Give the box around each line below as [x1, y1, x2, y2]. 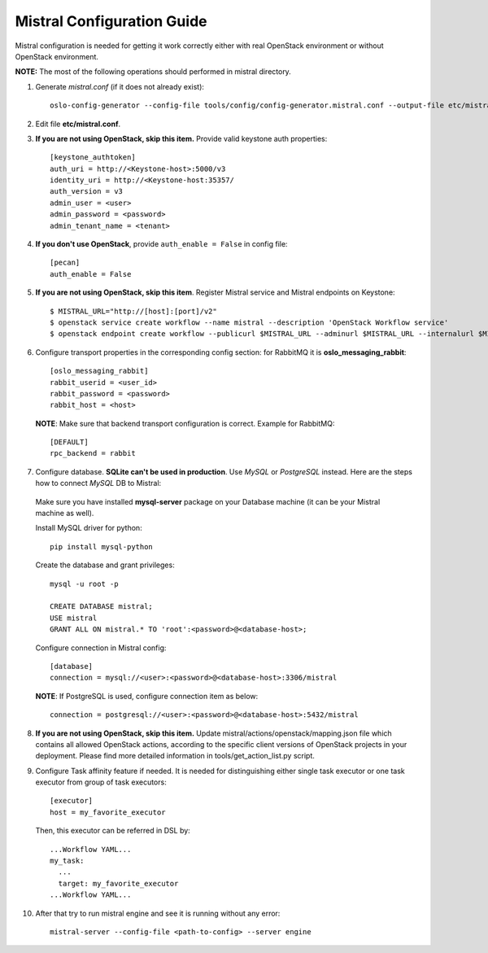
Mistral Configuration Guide [15, 12, 207, 30]
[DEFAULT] [50, 438, 89, 447]
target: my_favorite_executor [58, 879, 179, 888]
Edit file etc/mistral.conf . [35, 119, 121, 129]
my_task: [50, 856, 85, 866]
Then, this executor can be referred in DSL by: [35, 826, 190, 836]
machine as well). [35, 509, 94, 518]
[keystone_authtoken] [50, 153, 136, 162]
